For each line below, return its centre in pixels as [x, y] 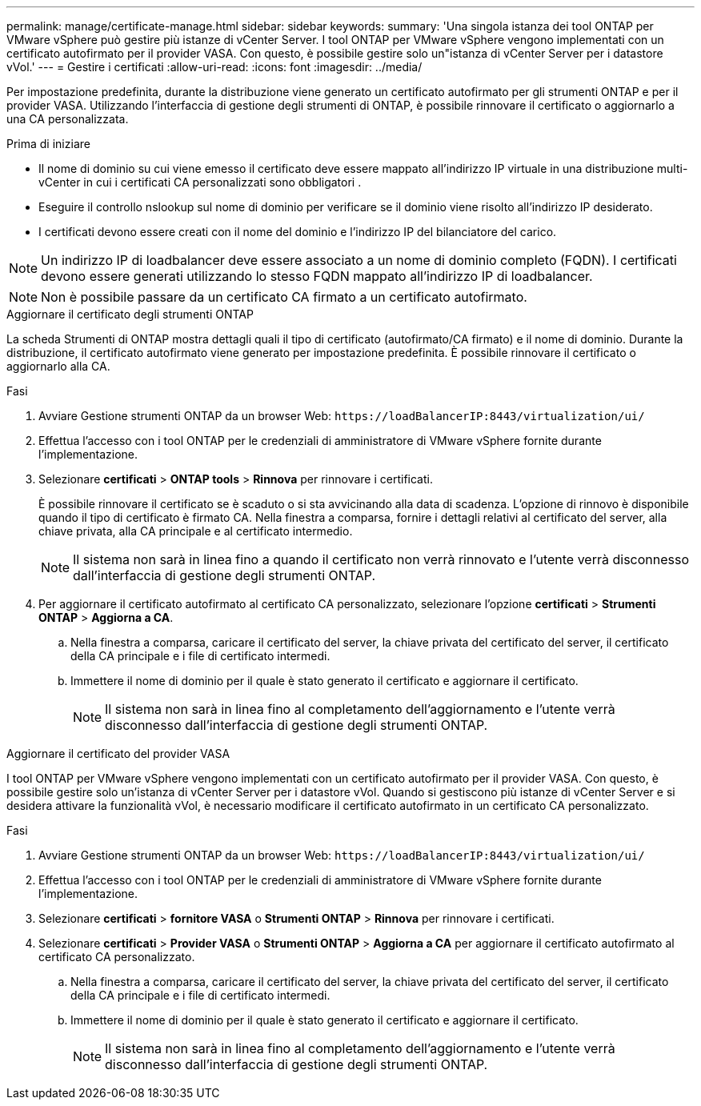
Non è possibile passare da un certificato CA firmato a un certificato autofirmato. [284, 297]
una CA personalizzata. [68, 119]
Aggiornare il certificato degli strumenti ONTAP [130, 314]
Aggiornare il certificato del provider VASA [118, 753]
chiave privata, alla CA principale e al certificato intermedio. [196, 531]
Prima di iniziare [48, 144]
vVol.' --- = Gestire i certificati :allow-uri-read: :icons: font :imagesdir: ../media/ [214, 67]
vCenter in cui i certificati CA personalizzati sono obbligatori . [200, 182]
